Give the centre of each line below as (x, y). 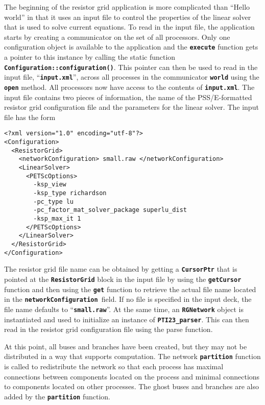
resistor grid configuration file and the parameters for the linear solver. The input (131, 107)
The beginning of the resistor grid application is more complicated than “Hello (127, 7)
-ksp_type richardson (70, 193)
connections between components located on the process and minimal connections (132, 376)
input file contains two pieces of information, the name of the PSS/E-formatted (128, 97)
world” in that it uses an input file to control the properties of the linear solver (128, 17)
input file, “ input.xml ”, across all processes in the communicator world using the (132, 77)
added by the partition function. (57, 396)
